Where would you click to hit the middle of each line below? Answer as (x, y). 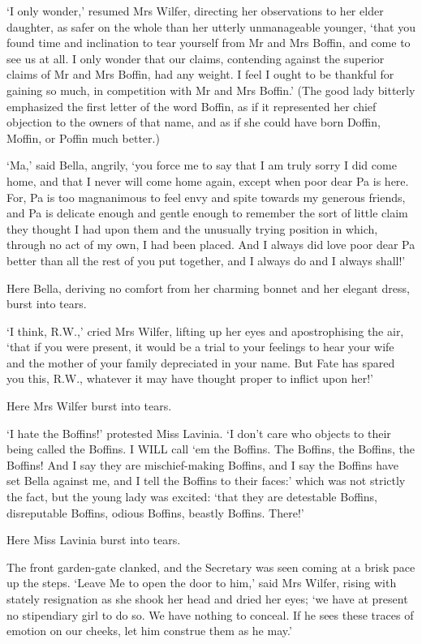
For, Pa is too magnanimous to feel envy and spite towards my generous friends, (206, 197)
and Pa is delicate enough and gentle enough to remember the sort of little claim (207, 213)
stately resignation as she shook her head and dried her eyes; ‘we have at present (207, 599)
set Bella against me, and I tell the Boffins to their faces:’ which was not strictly (206, 481)
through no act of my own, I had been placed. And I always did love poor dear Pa (211, 245)
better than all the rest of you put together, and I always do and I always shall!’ (206, 260)
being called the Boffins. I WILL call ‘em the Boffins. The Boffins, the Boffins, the (211, 449)
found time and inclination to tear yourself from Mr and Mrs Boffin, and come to (209, 43)
